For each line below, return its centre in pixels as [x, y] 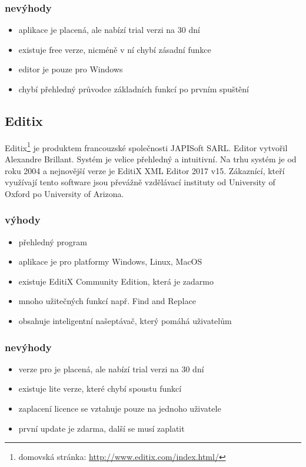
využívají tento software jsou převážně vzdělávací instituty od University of [140, 182]
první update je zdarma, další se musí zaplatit [102, 428]
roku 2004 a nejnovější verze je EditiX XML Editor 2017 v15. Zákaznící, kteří [145, 170]
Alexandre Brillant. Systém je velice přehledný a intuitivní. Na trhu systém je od [151, 159]
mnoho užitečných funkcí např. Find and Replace [107, 301]
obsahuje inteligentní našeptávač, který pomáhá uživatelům [125, 321]
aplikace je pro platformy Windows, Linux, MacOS [110, 261]
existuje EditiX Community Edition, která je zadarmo [116, 281]
